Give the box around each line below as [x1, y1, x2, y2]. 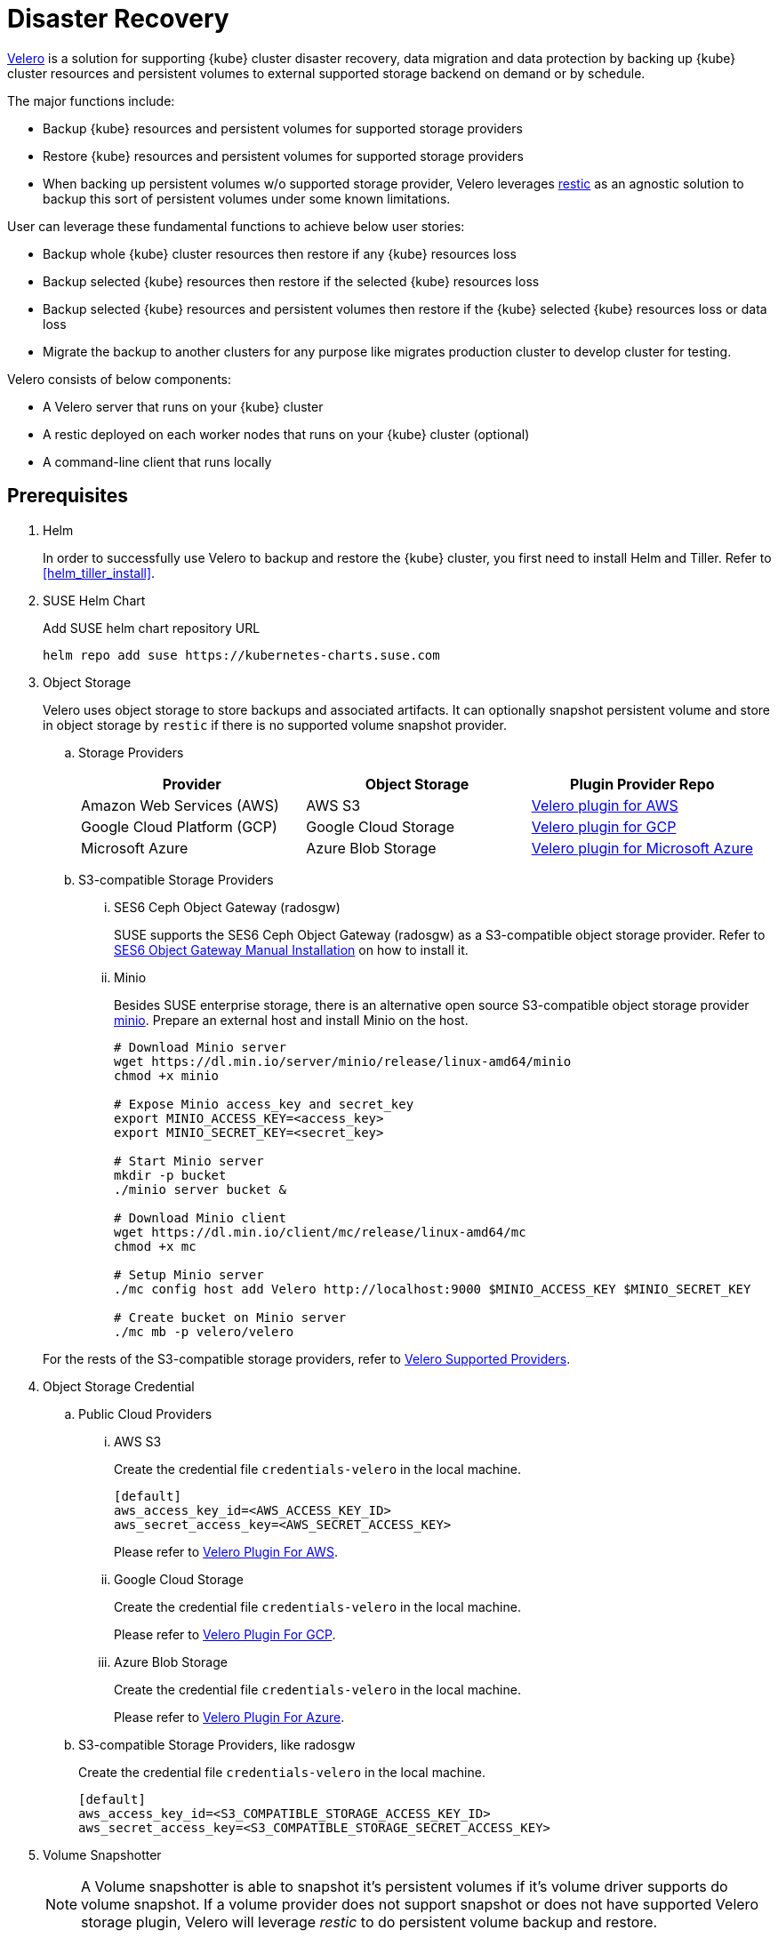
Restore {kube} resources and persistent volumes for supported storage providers [43, 148, 524, 164]
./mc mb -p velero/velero [114, 1324, 294, 1339]
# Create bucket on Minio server [114, 1309, 347, 1325]
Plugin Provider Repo [570, 774, 715, 793]
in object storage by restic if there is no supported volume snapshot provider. [43, 717, 507, 733]
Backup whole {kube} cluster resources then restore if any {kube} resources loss [43, 245, 517, 261]
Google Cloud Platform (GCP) [81, 817, 277, 836]
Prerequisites [7, 484, 128, 508]
